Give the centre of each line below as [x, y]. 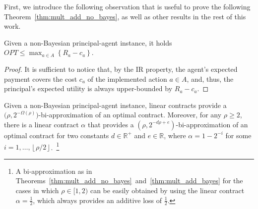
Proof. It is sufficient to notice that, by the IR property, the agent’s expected [121, 69]
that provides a [111, 124]
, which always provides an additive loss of [97, 200]
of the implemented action [127, 78]
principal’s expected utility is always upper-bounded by [88, 88]
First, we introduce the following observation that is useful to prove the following [127, 6]
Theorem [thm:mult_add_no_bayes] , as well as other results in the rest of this [125, 16]
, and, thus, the [210, 78]
